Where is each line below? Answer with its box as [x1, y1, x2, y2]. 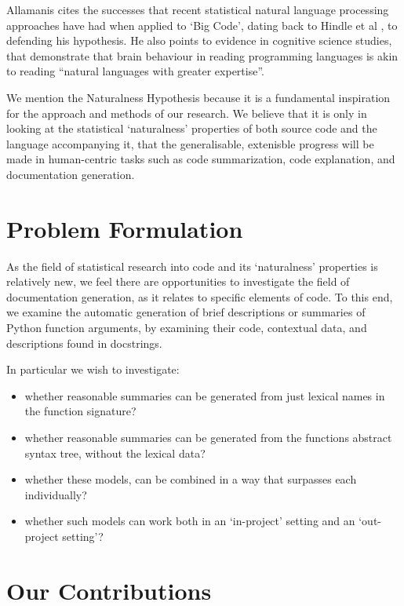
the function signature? [24, 403, 136, 419]
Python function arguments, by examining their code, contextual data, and [6, 319, 367, 336]
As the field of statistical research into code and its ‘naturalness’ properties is [6, 257, 378, 274]
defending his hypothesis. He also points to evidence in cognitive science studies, [6, 32, 392, 49]
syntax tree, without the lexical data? [24, 444, 206, 461]
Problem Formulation [6, 212, 243, 244]
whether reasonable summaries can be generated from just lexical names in [24, 387, 385, 403]
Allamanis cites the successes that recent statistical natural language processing [6, 2, 389, 17]
